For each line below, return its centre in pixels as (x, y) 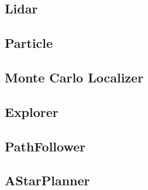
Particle (29, 43)
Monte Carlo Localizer (74, 77)
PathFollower (45, 146)
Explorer (32, 111)
